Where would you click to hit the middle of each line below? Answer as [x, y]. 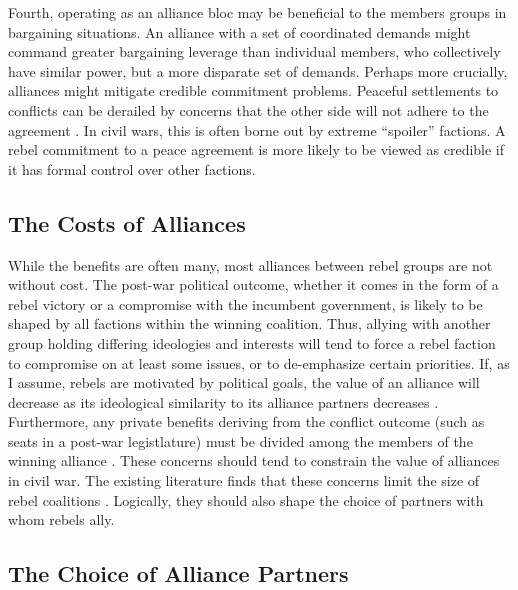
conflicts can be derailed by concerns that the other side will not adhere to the [248, 109]
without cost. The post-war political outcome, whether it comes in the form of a [253, 284]
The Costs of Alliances [127, 222]
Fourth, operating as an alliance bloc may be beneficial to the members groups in [257, 12]
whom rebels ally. [61, 519]
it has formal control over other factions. [132, 168]
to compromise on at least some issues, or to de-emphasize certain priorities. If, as [259, 362]
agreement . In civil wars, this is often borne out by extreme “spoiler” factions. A [257, 129]
